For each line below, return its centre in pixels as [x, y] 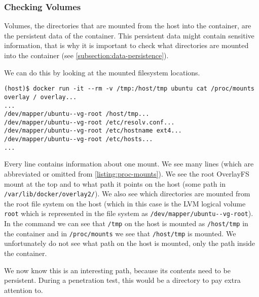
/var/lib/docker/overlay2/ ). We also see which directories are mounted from [127, 194]
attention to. [24, 290]
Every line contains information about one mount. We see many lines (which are [129, 164]
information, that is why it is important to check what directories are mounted [126, 45]
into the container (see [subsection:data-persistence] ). [86, 55]
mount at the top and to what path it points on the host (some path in [115, 183]
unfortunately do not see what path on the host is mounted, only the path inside [130, 243]
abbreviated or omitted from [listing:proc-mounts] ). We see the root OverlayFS [127, 174]
